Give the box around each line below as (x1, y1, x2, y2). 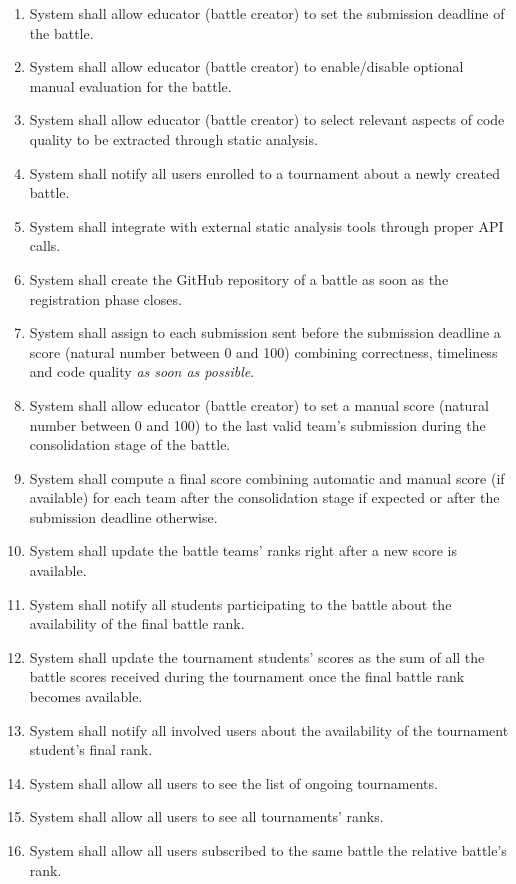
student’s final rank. (29, 739, 153, 760)
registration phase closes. (29, 288, 182, 309)
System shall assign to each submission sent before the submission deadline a (29, 322, 501, 343)
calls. (29, 235, 61, 256)
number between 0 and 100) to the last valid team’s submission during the (29, 414, 486, 435)
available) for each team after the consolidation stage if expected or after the (29, 487, 500, 508)
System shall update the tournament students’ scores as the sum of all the (29, 646, 485, 667)
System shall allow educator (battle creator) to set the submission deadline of (29, 3, 505, 23)
